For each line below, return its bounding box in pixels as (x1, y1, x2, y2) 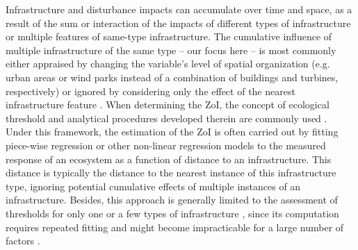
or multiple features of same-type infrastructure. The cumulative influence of (6, 29, 332, 44)
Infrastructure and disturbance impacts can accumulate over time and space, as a (6, 2, 352, 16)
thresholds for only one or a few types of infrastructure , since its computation (6, 206, 339, 220)
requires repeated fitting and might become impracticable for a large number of (6, 219, 344, 234)
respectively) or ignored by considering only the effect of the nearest (6, 83, 295, 98)
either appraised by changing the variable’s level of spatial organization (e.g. (6, 56, 330, 71)
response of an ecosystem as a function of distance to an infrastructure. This (6, 151, 332, 166)
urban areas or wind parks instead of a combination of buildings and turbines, (6, 69, 339, 84)
